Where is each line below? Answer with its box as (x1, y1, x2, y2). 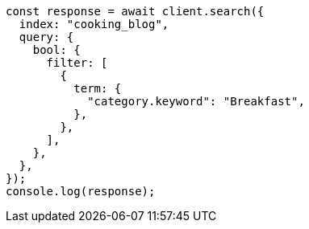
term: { (73, 82, 122, 95)
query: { (19, 31, 74, 43)
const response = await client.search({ (6, 5, 265, 18)
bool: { (32, 43, 81, 56)
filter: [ (46, 56, 108, 69)
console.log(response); (6, 185, 156, 198)
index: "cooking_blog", (19, 18, 169, 31)
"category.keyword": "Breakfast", (87, 95, 305, 108)
